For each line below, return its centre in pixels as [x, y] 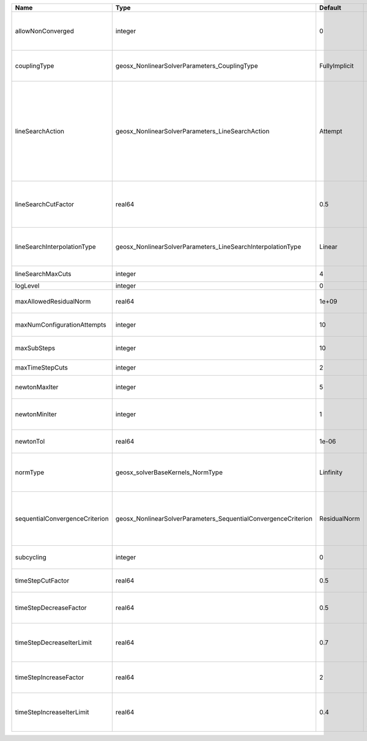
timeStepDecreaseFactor [51, 608]
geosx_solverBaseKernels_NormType [169, 472]
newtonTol [30, 441]
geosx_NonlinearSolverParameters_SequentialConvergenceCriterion [214, 519]
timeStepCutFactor [42, 580]
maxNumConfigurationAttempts [61, 325]
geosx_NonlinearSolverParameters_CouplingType [187, 66]
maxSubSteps [35, 348]
